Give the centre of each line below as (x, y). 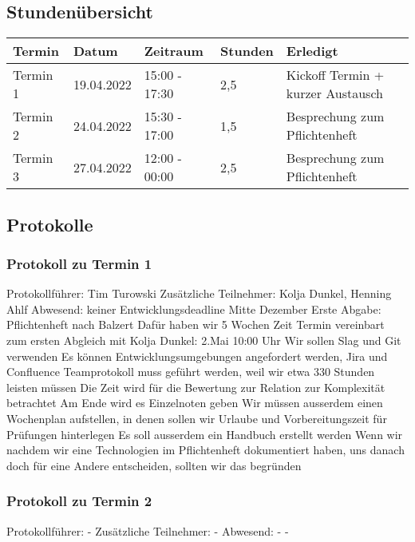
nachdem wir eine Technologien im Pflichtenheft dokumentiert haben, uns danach (206, 450)
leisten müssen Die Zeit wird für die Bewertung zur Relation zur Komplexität (196, 387)
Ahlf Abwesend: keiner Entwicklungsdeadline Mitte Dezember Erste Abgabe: (194, 309)
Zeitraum (174, 51)
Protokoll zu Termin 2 (79, 501)
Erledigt (312, 51)
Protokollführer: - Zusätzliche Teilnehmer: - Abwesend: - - (148, 530)
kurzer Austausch (334, 93)
